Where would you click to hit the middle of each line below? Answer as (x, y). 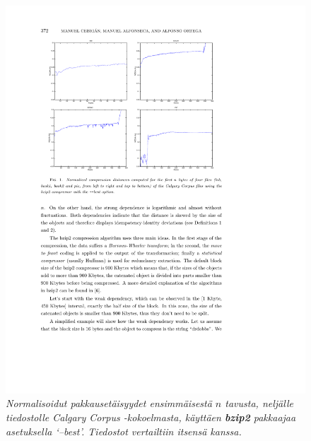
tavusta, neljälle (259, 403)
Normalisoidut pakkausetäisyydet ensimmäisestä (109, 403)
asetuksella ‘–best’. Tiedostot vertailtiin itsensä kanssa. (124, 431)
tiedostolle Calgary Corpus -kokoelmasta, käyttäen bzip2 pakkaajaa (151, 417)
